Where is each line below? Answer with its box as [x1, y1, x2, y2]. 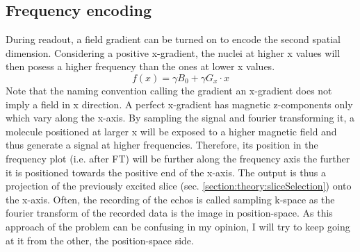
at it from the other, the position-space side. [6, 233, 194, 247]
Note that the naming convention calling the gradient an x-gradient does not [6, 83, 332, 97]
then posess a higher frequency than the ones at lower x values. [6, 59, 275, 74]
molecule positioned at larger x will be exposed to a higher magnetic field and [6, 124, 337, 138]
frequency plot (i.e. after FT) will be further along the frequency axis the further [6, 151, 350, 165]
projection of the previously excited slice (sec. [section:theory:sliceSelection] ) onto [6, 178, 352, 193]
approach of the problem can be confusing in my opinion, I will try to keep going [6, 219, 350, 233]
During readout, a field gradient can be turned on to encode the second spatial [6, 32, 341, 47]
